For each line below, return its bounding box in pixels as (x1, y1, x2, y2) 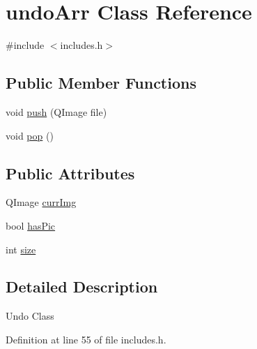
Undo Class (6, 309, 54, 323)
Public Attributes (6, 162, 135, 184)
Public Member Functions (6, 72, 196, 94)
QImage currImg (6, 195, 77, 209)
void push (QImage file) (6, 104, 107, 119)
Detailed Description (6, 276, 158, 297)
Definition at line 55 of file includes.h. (6, 332, 166, 346)
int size (6, 242, 36, 256)
